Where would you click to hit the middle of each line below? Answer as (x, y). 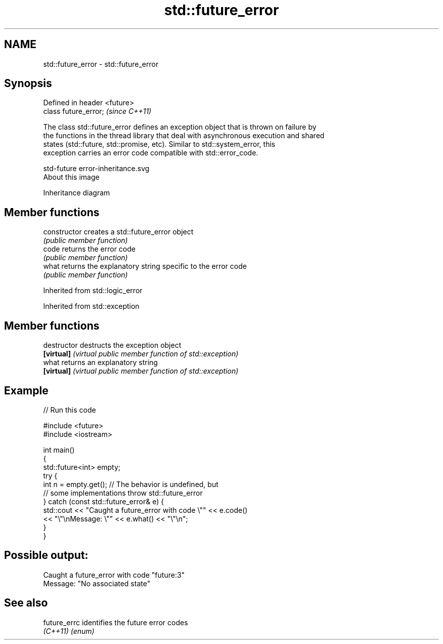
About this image (71, 177)
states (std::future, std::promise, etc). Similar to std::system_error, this (159, 144)
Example (26, 390)
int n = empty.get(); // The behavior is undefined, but (131, 484)
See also (26, 603)
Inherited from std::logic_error (93, 291)
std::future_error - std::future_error (101, 64)
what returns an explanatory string (100, 363)
